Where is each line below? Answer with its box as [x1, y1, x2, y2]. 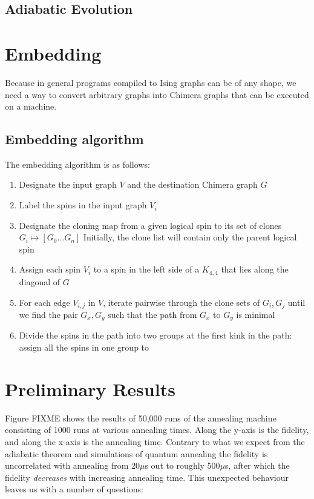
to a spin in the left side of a [93, 263, 200, 276]
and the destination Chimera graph [127, 178, 258, 191]
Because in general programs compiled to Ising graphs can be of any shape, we [5, 76, 296, 88]
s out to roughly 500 [145, 459, 220, 472]
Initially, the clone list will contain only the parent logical [83, 231, 297, 243]
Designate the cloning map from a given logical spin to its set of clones [19, 219, 282, 231]
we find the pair [19, 308, 78, 320]
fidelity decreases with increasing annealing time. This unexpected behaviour [5, 471, 289, 483]
